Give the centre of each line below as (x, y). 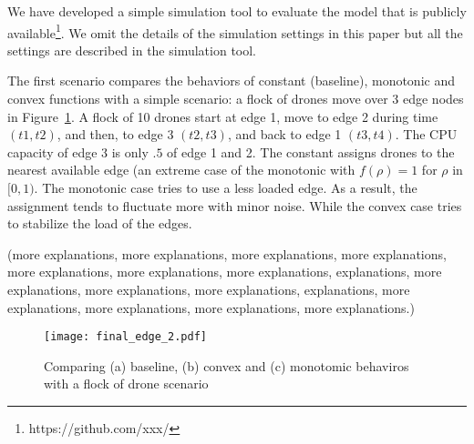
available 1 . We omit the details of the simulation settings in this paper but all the (235, 31)
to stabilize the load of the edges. (100, 223)
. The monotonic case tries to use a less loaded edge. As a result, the (226, 187)
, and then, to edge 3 (115, 134)
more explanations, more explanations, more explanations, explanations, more (225, 272)
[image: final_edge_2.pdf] (125, 337)
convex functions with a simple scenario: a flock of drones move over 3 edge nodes (236, 99)
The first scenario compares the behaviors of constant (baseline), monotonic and (231, 81)
